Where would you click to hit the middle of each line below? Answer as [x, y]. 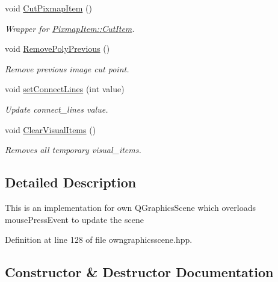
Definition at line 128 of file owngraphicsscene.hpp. [99, 240]
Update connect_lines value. [57, 109]
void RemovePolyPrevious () [57, 49]
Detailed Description [71, 182]
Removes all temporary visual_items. [73, 150]
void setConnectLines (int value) [65, 89]
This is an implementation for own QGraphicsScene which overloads [131, 207]
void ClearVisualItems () [51, 129]
